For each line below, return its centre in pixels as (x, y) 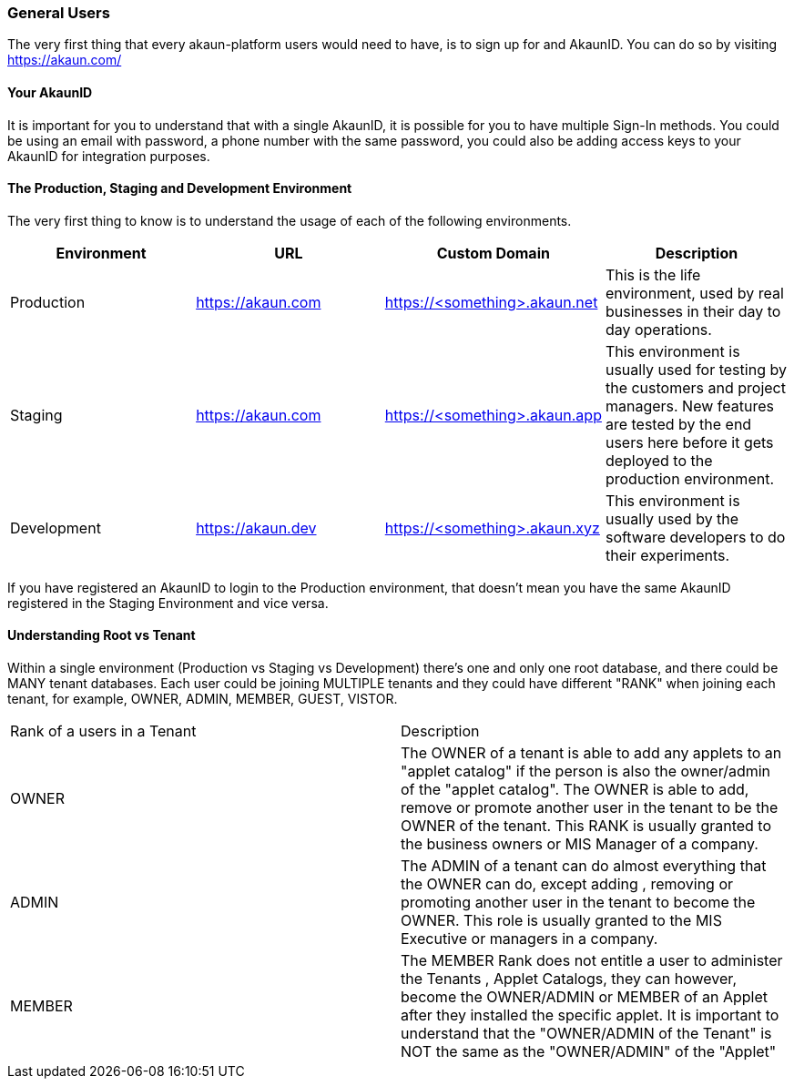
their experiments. (667, 555)
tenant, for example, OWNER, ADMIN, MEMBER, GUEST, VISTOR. (203, 699)
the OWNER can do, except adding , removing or (567, 884)
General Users (59, 13)
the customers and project (695, 387)
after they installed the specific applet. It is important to (590, 1015)
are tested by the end (678, 424)
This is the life (653, 274)
